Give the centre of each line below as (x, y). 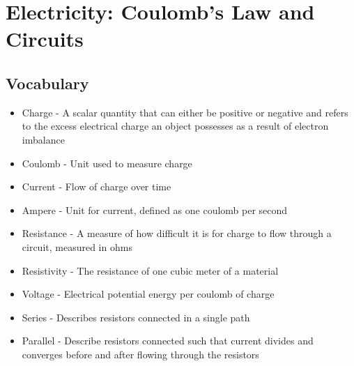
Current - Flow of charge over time (97, 186)
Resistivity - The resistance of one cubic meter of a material (150, 270)
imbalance (43, 139)
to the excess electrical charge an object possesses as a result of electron (175, 126)
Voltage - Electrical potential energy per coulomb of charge (148, 294)
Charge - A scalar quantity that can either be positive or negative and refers (185, 112)
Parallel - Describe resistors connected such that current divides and (168, 341)
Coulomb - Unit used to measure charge (107, 163)
